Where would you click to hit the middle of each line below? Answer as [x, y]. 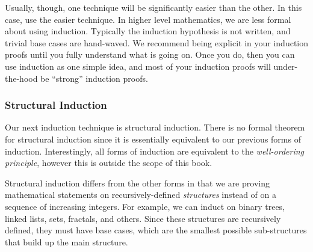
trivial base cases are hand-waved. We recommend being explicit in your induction [156, 42]
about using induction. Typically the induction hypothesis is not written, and [148, 31]
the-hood [21, 78]
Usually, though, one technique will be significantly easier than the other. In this [153, 7]
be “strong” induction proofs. [94, 78]
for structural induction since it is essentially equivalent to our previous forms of [153, 139]
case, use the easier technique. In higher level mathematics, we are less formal [148, 19]
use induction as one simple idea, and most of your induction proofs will [138, 66]
